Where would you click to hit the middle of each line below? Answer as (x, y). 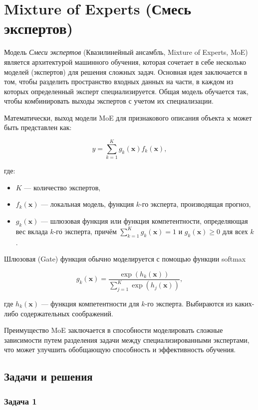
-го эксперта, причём (85, 231)
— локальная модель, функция (88, 204)
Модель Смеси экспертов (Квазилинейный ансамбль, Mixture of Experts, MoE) (126, 52)
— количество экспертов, (62, 187)
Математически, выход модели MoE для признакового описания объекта (114, 117)
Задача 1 (20, 401)
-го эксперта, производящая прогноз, (195, 204)
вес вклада (32, 231)
